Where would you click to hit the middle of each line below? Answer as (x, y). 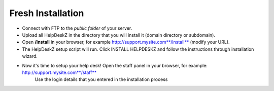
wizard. (30, 56)
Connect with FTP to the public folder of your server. (77, 28)
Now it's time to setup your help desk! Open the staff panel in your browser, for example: (115, 65)
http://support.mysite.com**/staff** (59, 72)
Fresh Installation (47, 13)
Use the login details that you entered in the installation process (101, 79)
